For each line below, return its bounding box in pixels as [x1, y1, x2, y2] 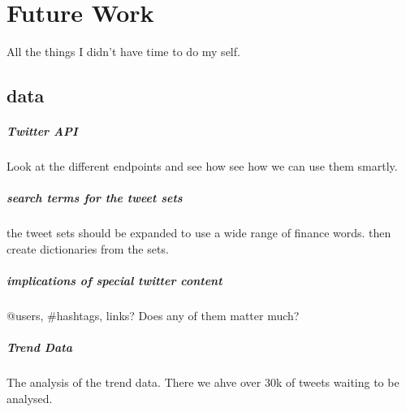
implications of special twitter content [6, 272, 222, 288]
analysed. [6, 389, 53, 406]
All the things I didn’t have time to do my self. [6, 43, 240, 60]
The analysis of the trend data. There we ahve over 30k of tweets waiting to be [6, 374, 400, 391]
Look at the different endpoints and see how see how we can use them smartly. [6, 158, 398, 175]
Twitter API [6, 123, 78, 140]
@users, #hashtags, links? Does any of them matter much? [6, 306, 300, 323]
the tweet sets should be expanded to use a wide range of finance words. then [6, 224, 391, 241]
